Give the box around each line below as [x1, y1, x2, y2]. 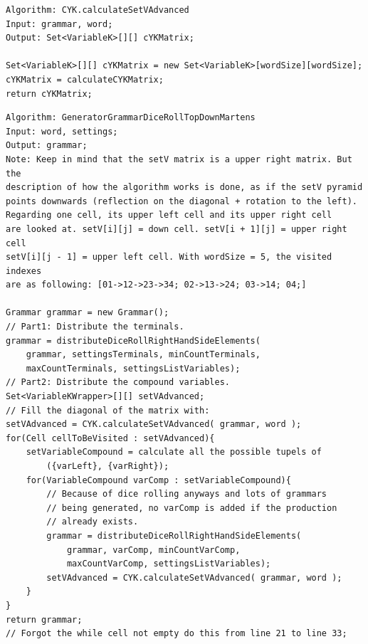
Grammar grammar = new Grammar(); [6, 307, 169, 318]
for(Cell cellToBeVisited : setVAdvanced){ [6, 433, 215, 443]
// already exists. [46, 517, 139, 527]
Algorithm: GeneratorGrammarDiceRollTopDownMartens [6, 112, 256, 123]
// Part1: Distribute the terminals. [6, 322, 184, 332]
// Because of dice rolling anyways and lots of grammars [46, 489, 327, 500]
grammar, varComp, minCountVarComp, [66, 544, 241, 555]
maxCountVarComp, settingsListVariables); [66, 559, 271, 569]
